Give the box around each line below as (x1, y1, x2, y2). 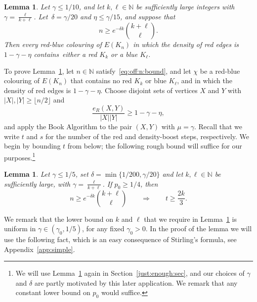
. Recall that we (194, 121, 242, 132)
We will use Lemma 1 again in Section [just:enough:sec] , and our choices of (15, 268, 245, 278)
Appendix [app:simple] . (4, 244, 75, 254)
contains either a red (34, 49, 97, 59)
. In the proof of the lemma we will (145, 223, 252, 234)
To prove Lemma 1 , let (4, 65, 74, 76)
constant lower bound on (15, 287, 90, 298)
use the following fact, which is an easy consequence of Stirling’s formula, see (4, 234, 237, 245)
